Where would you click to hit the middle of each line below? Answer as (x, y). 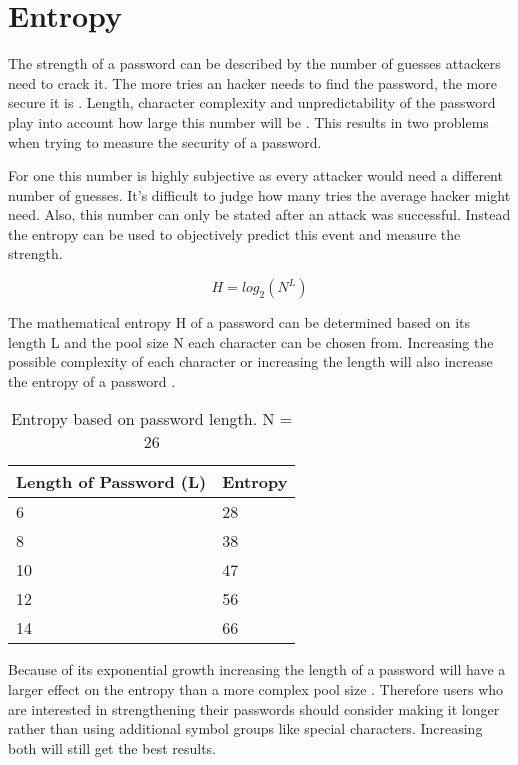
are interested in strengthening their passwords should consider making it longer (254, 708)
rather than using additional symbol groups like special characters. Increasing (245, 728)
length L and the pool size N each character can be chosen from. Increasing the (251, 341)
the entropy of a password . (92, 380)
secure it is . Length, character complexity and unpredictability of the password (252, 102)
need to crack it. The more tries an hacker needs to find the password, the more (252, 82)
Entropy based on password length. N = (152, 419)
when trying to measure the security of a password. (165, 141)
